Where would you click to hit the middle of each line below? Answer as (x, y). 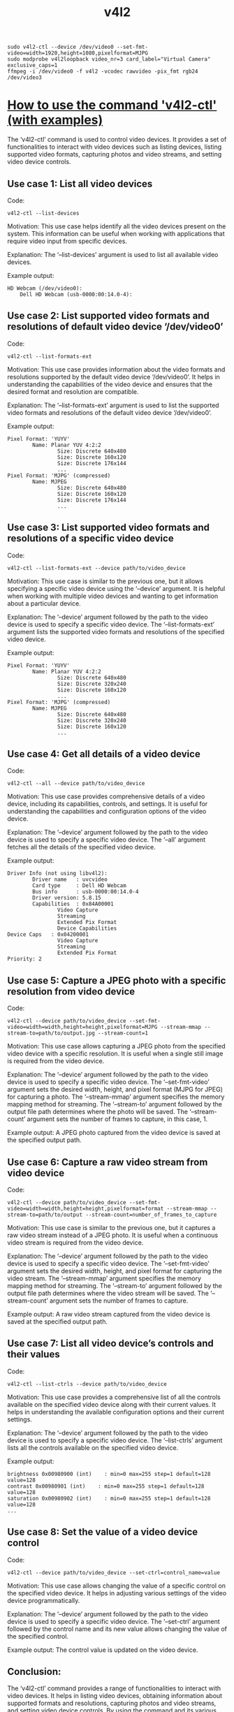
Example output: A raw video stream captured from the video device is (109, 1314)
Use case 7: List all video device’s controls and (111, 1344)
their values (34, 1355)
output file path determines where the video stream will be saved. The (108, 1293)
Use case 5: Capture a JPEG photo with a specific (117, 980)
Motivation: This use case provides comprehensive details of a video (106, 796)
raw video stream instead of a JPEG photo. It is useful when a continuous (113, 1235)
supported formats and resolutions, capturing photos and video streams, (112, 1703)
